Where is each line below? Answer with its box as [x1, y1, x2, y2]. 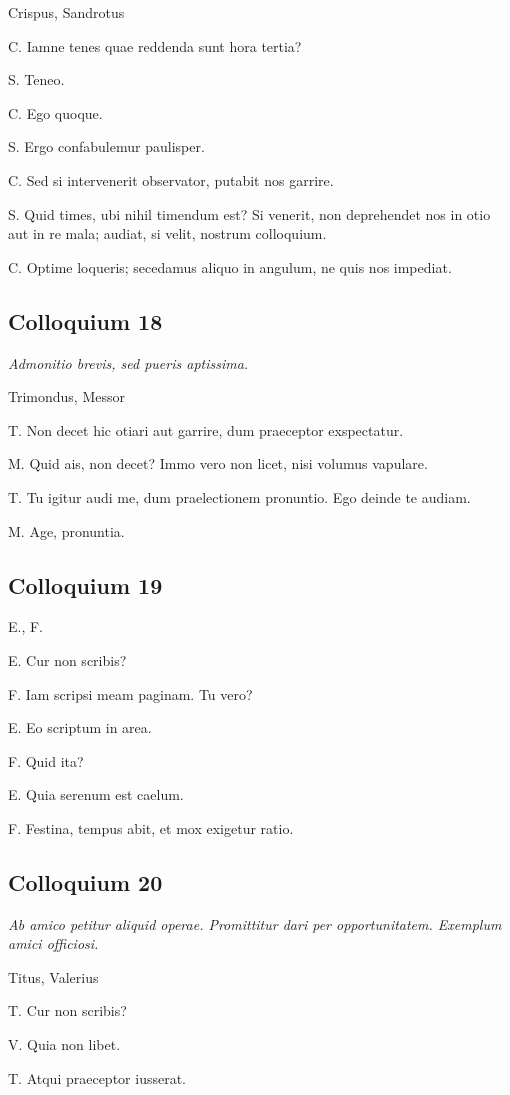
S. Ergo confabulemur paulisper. [8, 136, 205, 157]
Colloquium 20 [8, 866, 163, 897]
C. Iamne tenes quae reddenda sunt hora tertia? [8, 35, 302, 56]
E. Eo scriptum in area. [8, 717, 152, 738]
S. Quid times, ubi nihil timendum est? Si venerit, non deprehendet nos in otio [8, 203, 491, 224]
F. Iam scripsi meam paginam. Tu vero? [8, 683, 253, 704]
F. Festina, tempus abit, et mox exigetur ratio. [8, 817, 294, 838]
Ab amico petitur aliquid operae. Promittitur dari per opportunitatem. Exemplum [8, 913, 502, 934]
